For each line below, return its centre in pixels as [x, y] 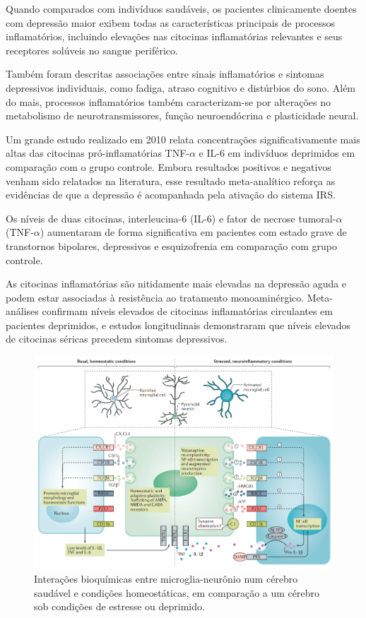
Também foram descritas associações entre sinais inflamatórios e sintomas [165, 74]
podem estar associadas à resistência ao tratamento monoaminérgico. [155, 297]
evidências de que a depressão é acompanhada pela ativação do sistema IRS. [171, 195]
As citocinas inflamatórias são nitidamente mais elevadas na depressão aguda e [176, 284]
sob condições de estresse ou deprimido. [119, 606]
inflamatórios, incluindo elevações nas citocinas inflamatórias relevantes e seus [174, 36]
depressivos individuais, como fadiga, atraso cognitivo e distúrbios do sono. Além [181, 87]
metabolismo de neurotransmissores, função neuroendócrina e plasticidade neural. [182, 115]
